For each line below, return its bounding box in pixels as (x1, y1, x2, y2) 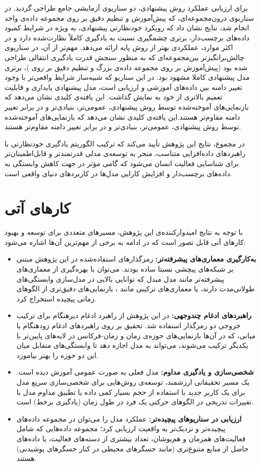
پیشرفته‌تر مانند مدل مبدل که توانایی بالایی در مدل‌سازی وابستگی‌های (16, 273, 225, 284)
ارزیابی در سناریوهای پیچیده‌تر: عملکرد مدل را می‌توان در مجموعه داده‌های (16, 413, 242, 424)
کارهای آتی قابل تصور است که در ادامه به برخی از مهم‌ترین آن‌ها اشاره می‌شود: (5, 236, 246, 247)
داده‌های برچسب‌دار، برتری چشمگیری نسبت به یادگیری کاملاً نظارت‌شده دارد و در (5, 32, 249, 42)
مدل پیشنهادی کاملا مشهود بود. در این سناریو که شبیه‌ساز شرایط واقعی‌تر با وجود (5, 72, 250, 82)
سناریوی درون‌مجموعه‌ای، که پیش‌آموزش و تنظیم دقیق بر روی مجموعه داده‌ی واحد (5, 12, 254, 23)
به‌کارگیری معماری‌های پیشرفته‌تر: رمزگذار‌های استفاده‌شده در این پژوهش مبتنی (16, 253, 256, 264)
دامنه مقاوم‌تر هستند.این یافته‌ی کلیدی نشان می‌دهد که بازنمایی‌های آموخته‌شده (5, 111, 240, 122)
